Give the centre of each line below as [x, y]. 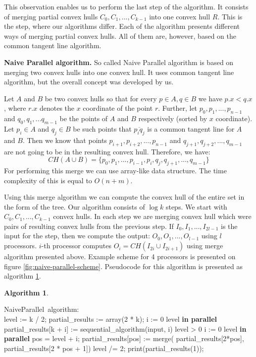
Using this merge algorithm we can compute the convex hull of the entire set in [124, 197]
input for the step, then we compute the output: [77, 236]
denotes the [57, 108]
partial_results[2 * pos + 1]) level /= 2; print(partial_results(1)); [104, 348]
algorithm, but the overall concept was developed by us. [89, 82]
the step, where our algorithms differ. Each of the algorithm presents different [122, 26]
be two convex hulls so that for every [101, 98]
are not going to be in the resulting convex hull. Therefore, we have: [107, 151]
